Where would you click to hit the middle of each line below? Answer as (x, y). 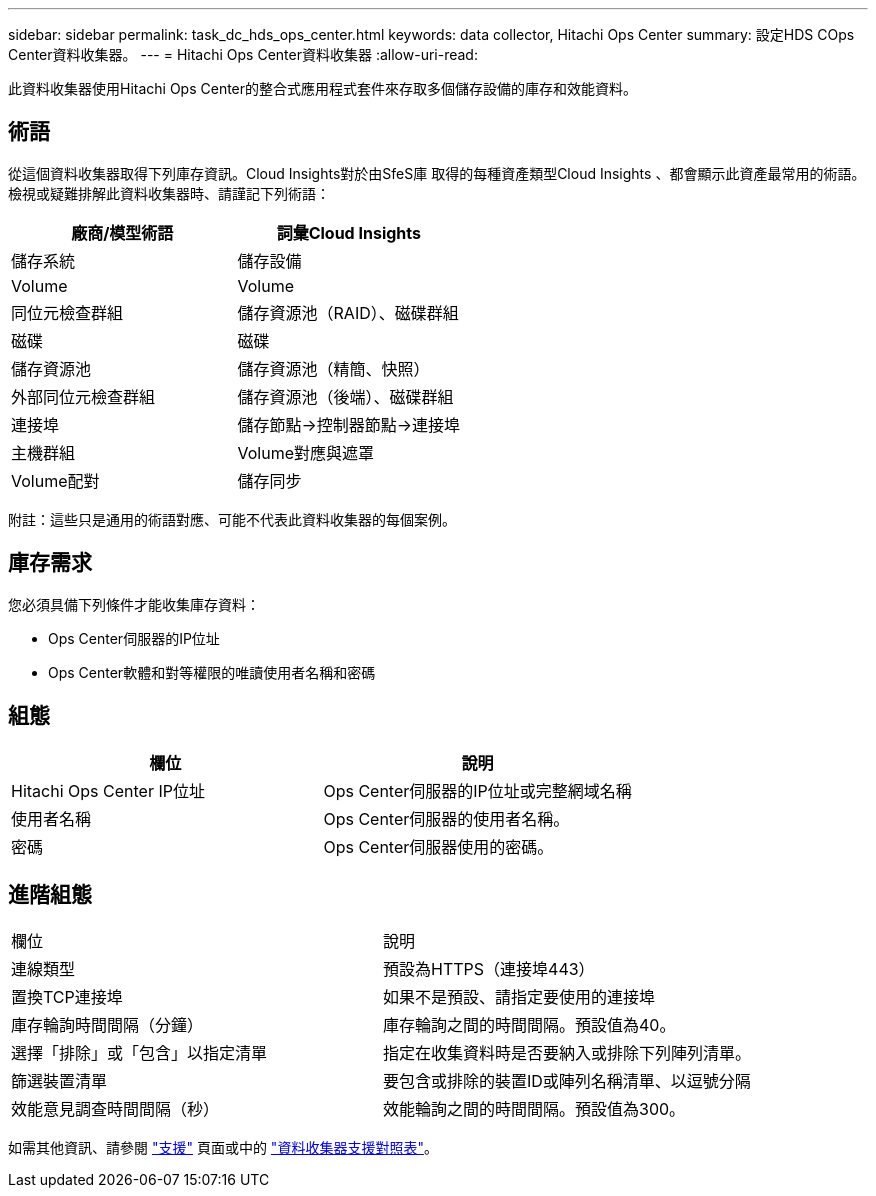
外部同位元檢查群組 (83, 396)
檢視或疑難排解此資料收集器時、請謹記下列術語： (169, 193)
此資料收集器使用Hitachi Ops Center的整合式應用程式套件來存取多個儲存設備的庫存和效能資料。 (323, 88)
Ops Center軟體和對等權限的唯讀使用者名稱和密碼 (212, 672)
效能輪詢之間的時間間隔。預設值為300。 (534, 1109)
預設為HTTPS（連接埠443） (489, 969)
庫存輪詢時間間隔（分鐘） (107, 1025)
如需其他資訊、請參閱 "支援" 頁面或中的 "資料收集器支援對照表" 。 (223, 1148)
